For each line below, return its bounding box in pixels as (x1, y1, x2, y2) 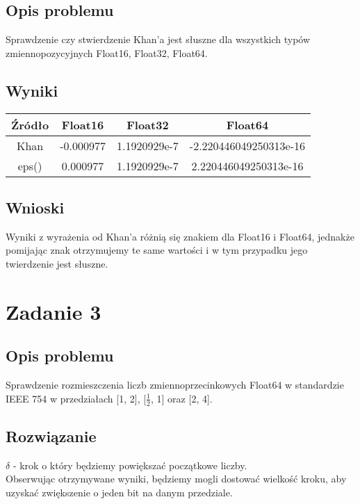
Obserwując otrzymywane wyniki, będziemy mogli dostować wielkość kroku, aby (6, 471, 347, 486)
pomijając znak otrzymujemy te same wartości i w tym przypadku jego (6, 243, 308, 257)
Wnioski (6, 196, 65, 218)
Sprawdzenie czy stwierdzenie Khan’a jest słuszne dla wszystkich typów (6, 32, 311, 47)
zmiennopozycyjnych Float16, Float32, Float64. (6, 45, 208, 60)
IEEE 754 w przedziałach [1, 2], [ (6, 391, 147, 405)
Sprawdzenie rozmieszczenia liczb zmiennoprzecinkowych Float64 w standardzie (6, 377, 344, 392)
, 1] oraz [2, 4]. (151, 391, 213, 405)
